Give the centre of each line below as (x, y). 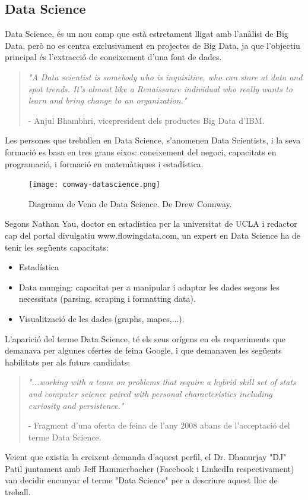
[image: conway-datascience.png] (94, 185)
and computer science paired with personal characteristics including (150, 393)
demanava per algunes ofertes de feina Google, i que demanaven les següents (143, 350)
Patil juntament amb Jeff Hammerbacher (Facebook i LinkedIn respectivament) (150, 468)
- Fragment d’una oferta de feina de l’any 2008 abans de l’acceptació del (159, 425)
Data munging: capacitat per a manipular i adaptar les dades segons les (149, 287)
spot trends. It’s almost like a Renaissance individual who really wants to (160, 88)
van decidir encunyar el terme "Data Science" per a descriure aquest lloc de (141, 480)
